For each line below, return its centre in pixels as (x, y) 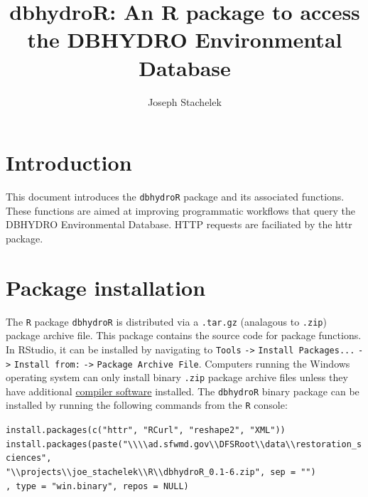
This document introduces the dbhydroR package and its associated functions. (175, 197)
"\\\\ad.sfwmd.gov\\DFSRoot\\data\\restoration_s (242, 444)
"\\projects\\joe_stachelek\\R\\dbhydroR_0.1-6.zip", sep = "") (161, 472)
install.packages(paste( (64, 444)
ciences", (29, 458)
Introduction (69, 162)
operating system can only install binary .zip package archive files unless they (177, 377)
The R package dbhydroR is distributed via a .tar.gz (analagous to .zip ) (166, 321)
